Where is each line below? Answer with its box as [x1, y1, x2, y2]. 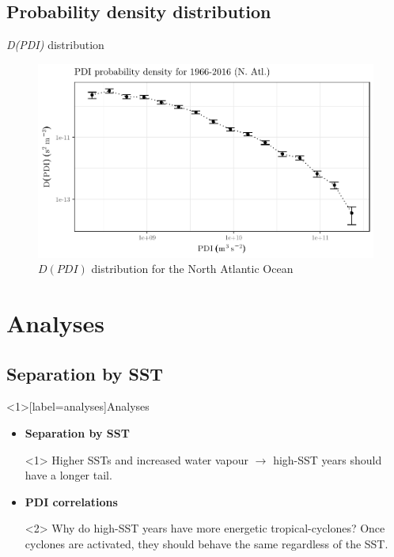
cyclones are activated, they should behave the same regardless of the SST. [25, 535, 388, 551]
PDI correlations [25, 493, 118, 510]
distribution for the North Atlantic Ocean [91, 260, 294, 277]
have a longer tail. [25, 467, 112, 483]
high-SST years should [273, 451, 382, 468]
